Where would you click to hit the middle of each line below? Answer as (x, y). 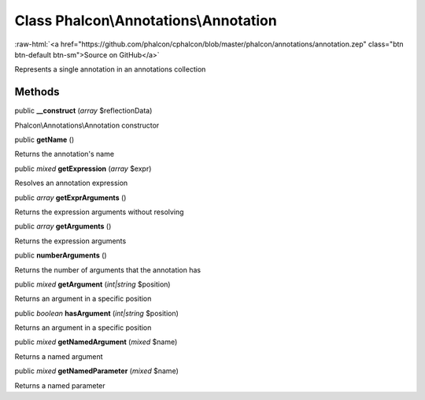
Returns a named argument (59, 356)
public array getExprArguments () (70, 198)
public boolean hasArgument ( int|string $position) (96, 313)
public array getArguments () (63, 226)
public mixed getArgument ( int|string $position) (92, 284)
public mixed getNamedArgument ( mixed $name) (96, 342)
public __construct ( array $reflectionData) (83, 111)
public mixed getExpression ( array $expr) (83, 169)
